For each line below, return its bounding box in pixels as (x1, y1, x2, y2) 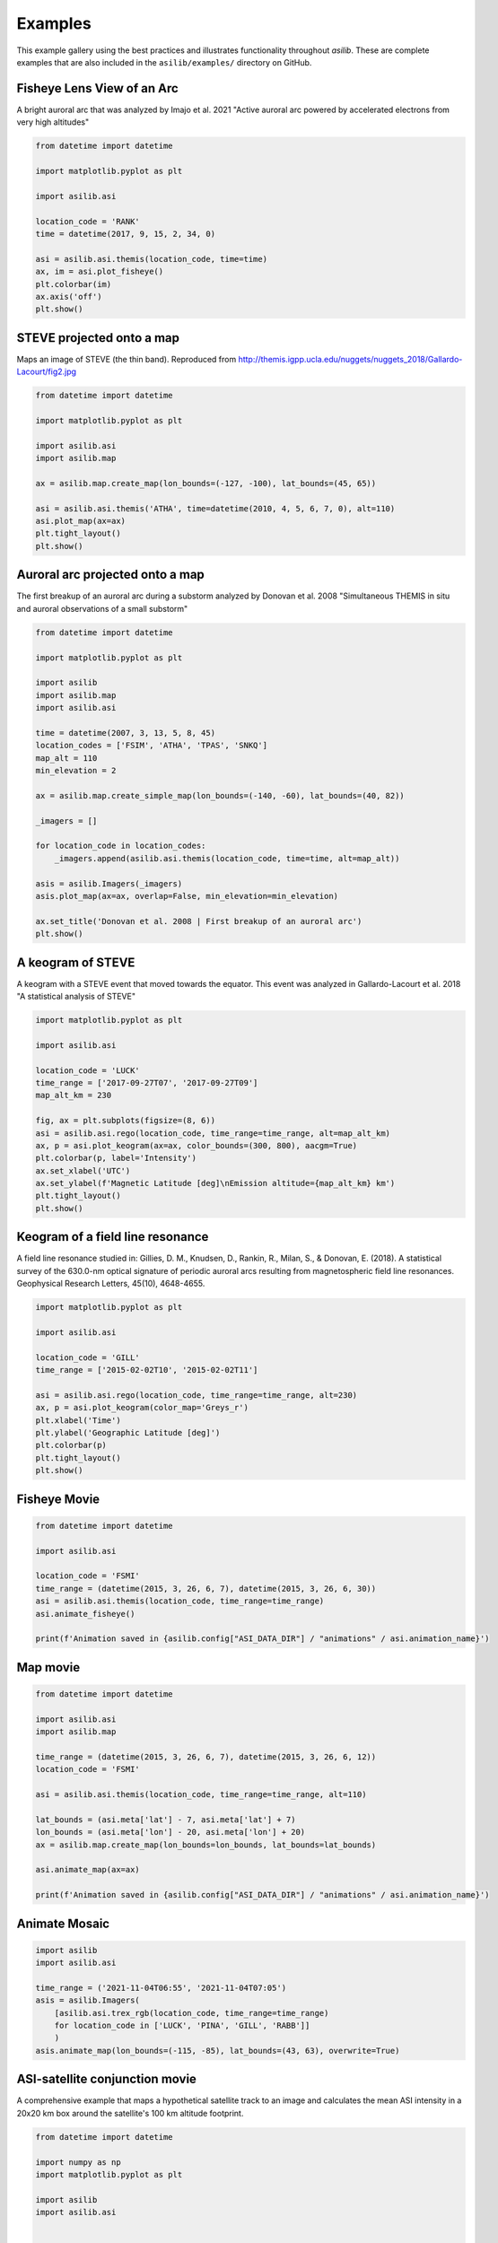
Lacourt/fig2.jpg (16, 366, 76, 377)
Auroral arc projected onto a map (16, 567, 205, 582)
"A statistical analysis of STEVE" (16, 991, 136, 1001)
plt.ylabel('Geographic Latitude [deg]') (35, 1427, 221, 1438)
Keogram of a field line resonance (16, 1229, 209, 1244)
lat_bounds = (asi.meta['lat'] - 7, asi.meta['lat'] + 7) (35, 1814, 296, 1825)
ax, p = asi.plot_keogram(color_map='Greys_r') (35, 1402, 249, 1413)
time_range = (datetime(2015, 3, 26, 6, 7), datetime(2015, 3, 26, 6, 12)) (35, 1751, 377, 1762)
